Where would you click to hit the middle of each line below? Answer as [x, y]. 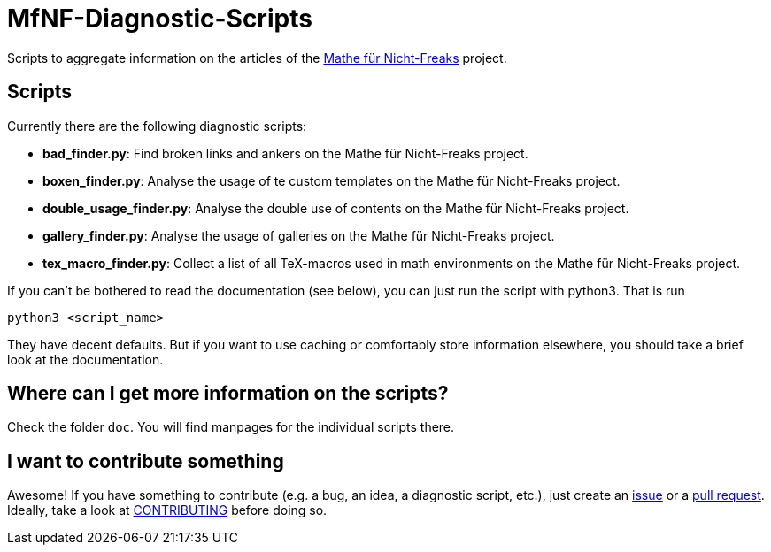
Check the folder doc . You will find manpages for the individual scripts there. [231, 427]
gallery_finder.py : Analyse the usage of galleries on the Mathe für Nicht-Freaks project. [299, 235]
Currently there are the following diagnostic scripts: [157, 126]
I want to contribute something [146, 461]
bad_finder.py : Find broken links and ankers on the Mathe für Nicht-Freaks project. [285, 153]
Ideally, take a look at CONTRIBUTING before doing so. [167, 510]
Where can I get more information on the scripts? [228, 394]
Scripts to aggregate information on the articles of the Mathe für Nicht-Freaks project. [257, 57]
